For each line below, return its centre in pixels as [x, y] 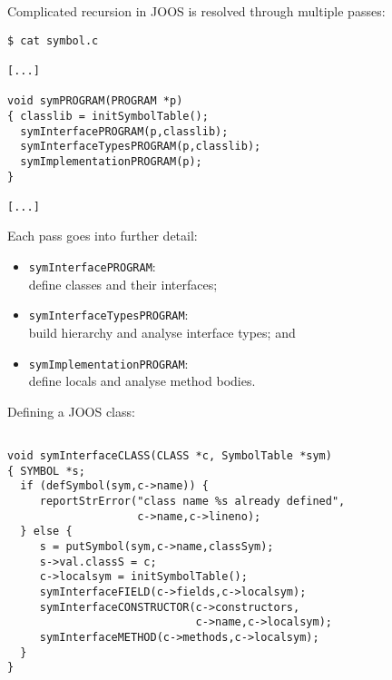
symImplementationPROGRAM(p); [111, 161]
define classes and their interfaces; [123, 284]
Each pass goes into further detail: [103, 236]
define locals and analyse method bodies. [142, 381]
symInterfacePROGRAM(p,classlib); [124, 131]
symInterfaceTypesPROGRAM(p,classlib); [141, 147]
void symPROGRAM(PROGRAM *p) [95, 101]
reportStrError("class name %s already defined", [192, 502]
